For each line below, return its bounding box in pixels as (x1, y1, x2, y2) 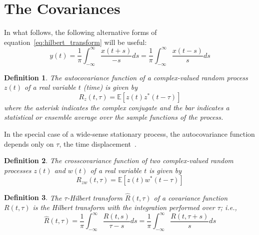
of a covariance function (153, 192, 228, 203)
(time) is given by (83, 82, 137, 92)
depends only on (4, 138, 54, 149)
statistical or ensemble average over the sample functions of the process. (4, 112, 223, 122)
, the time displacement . (59, 138, 136, 149)
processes (4, 165, 31, 175)
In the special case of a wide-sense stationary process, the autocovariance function (4, 128, 255, 139)
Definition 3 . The (4, 192, 62, 203)
